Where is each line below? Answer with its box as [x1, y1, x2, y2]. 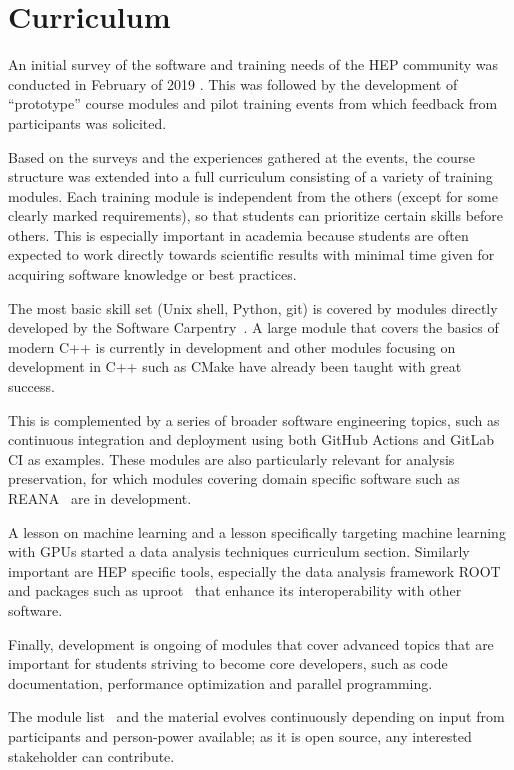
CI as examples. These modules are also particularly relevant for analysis [8, 448, 455, 469]
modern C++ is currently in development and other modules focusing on [8, 336, 456, 357]
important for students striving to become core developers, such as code [8, 653, 448, 674]
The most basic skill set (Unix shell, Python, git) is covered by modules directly [8, 297, 498, 318]
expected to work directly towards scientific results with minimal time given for [8, 244, 495, 265]
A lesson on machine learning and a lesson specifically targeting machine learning [8, 521, 506, 542]
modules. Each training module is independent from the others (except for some [8, 185, 498, 206]
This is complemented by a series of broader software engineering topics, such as [8, 409, 500, 430]
